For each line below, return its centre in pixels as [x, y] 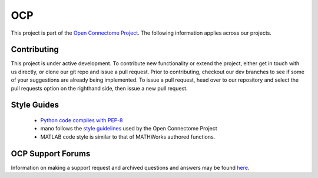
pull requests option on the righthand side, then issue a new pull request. [99, 88]
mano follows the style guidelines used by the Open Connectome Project [129, 129]
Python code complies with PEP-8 [82, 120]
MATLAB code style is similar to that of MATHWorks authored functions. [128, 137]
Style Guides [35, 105]
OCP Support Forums [51, 154]
